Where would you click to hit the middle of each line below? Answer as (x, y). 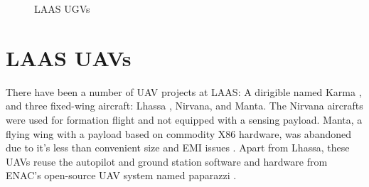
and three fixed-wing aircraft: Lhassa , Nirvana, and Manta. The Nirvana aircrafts (184, 106)
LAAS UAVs (69, 57)
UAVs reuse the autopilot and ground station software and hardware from (167, 161)
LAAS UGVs (62, 9)
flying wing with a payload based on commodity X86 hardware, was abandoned (178, 133)
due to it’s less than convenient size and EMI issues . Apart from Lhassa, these (178, 148)
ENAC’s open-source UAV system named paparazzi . (121, 175)
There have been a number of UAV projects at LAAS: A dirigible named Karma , (184, 91)
